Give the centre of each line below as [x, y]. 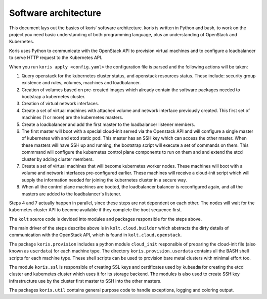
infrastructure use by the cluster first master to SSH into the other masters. [85, 281]
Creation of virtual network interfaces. [60, 104]
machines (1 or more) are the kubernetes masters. [72, 118]
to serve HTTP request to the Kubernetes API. [56, 58]
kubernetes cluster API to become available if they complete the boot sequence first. [96, 210]
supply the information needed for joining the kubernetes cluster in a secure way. [104, 180]
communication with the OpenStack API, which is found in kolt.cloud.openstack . [95, 235]
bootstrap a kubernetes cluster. [53, 97]
